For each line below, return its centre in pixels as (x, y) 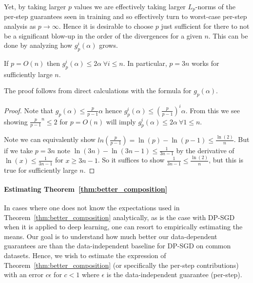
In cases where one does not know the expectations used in (92, 207)
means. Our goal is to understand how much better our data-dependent (111, 236)
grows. (108, 45)
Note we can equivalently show (50, 139)
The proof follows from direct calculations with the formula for (98, 91)
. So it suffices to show (131, 160)
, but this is (226, 160)
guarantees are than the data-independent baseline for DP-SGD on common (117, 246)
